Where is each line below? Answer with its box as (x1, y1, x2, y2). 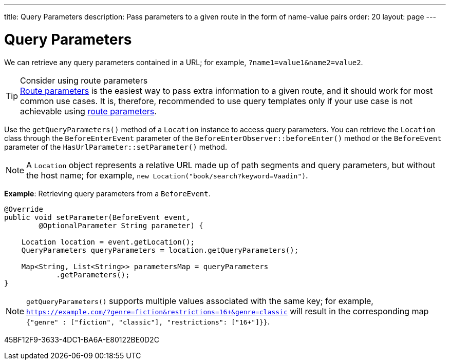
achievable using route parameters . (20, 106, 157, 116)
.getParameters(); (56, 270, 130, 279)
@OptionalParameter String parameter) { (39, 221, 203, 230)
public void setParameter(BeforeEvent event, (4, 213, 191, 221)
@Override (4, 205, 43, 213)
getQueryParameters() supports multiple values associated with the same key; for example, (26, 295, 373, 306)
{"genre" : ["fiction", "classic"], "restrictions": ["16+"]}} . (26, 316, 270, 327)
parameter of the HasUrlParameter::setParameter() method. (4, 142, 227, 151)
